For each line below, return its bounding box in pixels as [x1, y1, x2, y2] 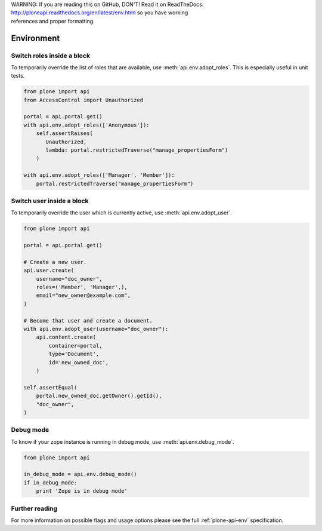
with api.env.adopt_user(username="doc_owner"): [23, 326, 169, 333]
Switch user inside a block [11, 197, 89, 205]
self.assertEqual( [23, 384, 78, 391]
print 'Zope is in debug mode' [36, 487, 128, 495]
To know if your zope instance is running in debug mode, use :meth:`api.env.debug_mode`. [11, 438, 235, 445]
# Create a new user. [23, 259, 87, 265]
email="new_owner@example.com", [36, 292, 131, 299]
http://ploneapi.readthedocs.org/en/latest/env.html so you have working [11, 9, 188, 16]
